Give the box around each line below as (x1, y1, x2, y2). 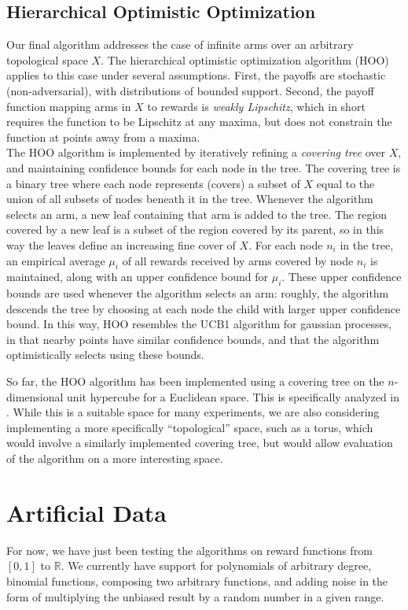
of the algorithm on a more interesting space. (6, 450, 223, 467)
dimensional (6, 388, 64, 405)
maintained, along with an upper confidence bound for (6, 268, 269, 285)
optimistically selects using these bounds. (6, 346, 204, 363)
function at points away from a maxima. (6, 128, 200, 145)
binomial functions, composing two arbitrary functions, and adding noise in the (6, 572, 388, 589)
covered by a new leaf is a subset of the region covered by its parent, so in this (6, 221, 384, 238)
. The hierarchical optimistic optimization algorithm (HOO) (101, 51, 389, 68)
